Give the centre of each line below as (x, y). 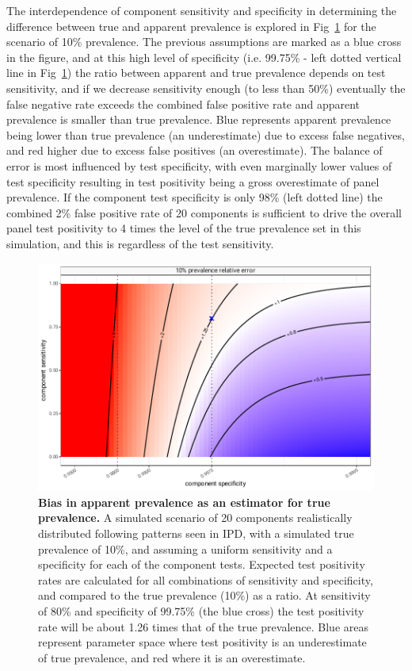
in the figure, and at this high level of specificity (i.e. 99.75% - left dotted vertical (204, 57)
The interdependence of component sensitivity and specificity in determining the (202, 10)
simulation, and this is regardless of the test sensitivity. (140, 243)
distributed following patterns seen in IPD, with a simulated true (196, 533)
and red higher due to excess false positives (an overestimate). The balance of (195, 150)
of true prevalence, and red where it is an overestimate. (172, 657)
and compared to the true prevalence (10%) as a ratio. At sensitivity (204, 595)
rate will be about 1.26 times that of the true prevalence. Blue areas (203, 626)
